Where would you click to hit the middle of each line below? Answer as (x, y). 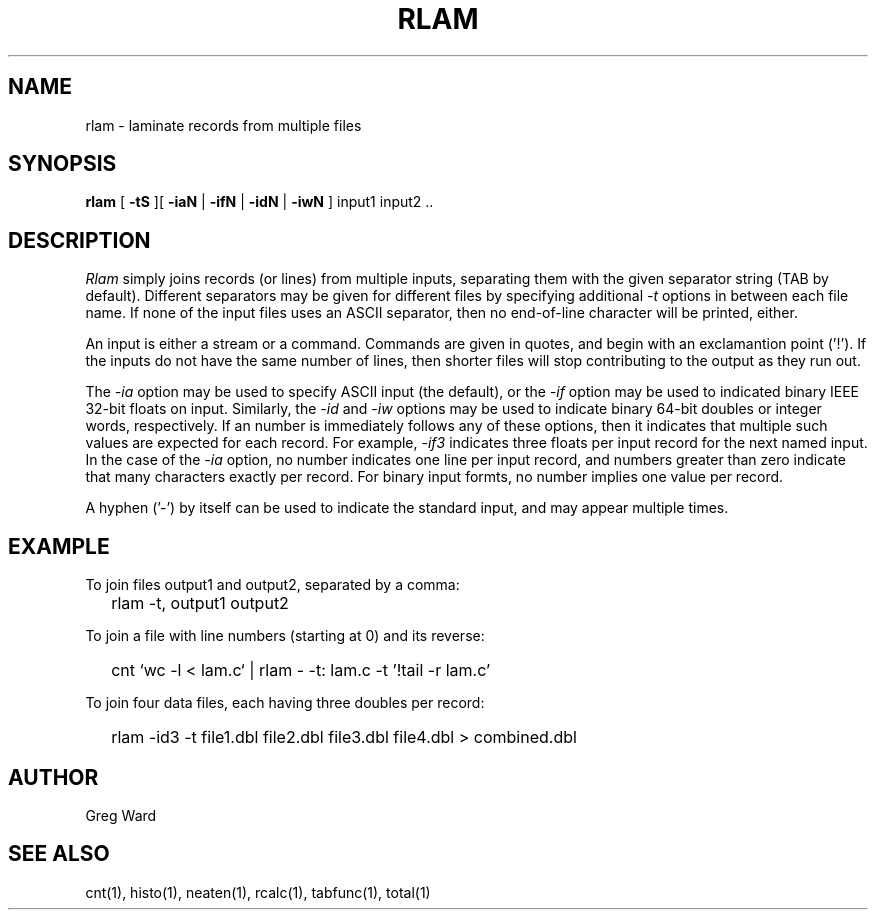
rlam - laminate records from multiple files (223, 125)
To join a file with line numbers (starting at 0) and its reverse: (285, 636)
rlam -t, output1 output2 (200, 603)
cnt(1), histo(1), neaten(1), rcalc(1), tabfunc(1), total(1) (258, 892)
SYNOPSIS (62, 164)
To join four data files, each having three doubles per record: (285, 703)
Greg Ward (121, 815)
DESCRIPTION (79, 240)
